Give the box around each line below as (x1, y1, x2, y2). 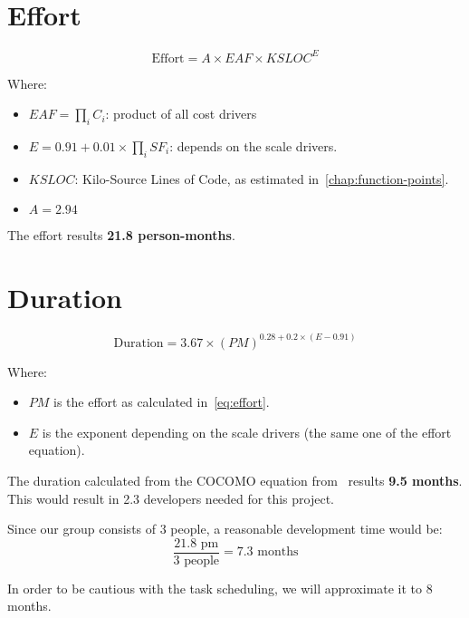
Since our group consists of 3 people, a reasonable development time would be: (7, 519, 443, 538)
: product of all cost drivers (105, 104, 257, 123)
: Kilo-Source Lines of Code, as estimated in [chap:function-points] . (74, 169, 449, 188)
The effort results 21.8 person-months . (7, 226, 235, 245)
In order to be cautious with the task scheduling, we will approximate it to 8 (7, 578, 433, 597)
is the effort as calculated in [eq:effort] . (53, 392, 270, 411)
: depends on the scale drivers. (169, 137, 338, 156)
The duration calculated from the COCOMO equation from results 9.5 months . (7, 470, 463, 489)
